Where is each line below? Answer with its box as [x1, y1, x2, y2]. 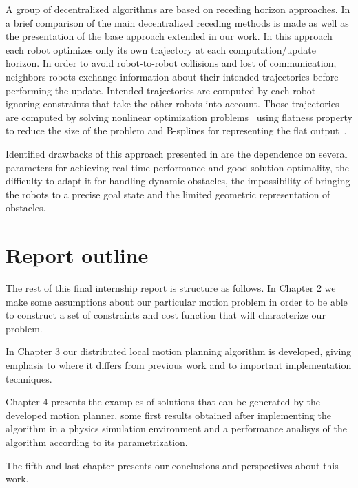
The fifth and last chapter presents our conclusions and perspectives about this [6, 458, 339, 472]
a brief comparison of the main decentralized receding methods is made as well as [6, 15, 349, 30]
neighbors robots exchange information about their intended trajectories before [6, 69, 339, 83]
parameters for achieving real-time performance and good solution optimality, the [6, 160, 349, 174]
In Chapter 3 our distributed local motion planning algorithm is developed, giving [6, 344, 352, 359]
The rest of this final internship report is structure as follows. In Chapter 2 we [6, 281, 336, 295]
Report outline [6, 241, 149, 269]
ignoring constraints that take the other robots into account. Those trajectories [6, 96, 339, 111]
